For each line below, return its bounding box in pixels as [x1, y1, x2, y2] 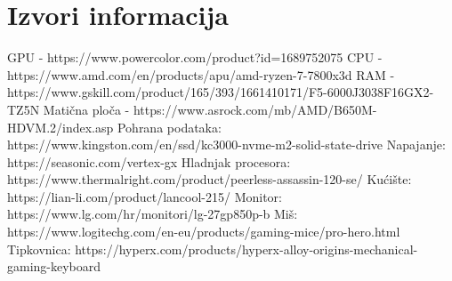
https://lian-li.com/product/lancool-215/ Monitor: [7, 187, 282, 205]
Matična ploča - [43, 100, 130, 118]
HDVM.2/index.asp [7, 117, 114, 136]
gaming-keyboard [7, 257, 101, 276]
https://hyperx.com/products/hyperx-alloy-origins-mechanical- [75, 239, 418, 258]
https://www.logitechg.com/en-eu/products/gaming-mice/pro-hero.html [7, 222, 400, 241]
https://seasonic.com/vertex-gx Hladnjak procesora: [7, 152, 291, 171]
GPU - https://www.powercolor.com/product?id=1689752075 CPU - [7, 48, 383, 67]
